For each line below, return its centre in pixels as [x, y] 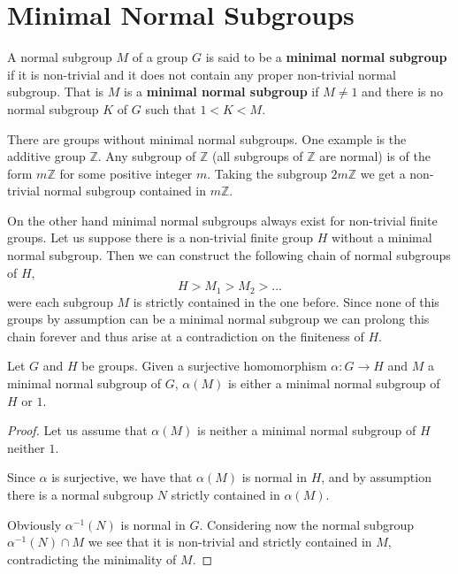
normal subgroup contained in [125, 191]
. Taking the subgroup [267, 173]
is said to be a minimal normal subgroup [326, 57]
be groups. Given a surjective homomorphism [204, 366]
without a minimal [382, 237]
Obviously [34, 524]
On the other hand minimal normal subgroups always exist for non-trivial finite [222, 220]
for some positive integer [126, 173]
